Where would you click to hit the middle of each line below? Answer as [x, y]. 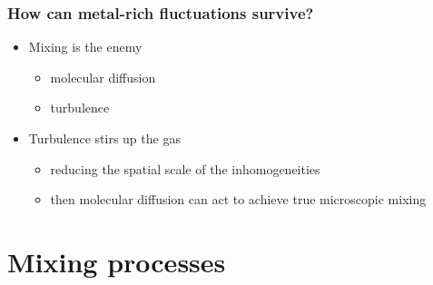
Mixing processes [117, 261]
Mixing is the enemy [85, 47]
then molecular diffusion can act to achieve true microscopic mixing [238, 199]
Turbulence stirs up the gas [104, 138]
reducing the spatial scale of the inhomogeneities [185, 168]
